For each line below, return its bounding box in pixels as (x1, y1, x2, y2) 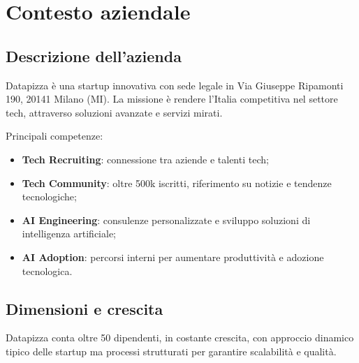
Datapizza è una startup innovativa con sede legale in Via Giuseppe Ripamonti (6, 77, 344, 92)
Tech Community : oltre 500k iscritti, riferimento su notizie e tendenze (22, 175, 332, 190)
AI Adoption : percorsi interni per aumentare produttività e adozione (22, 249, 324, 264)
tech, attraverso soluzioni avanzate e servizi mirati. (6, 105, 223, 119)
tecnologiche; (22, 189, 77, 204)
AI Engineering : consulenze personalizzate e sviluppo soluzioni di (22, 212, 311, 227)
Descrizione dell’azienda (6, 45, 182, 66)
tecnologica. (22, 263, 73, 278)
